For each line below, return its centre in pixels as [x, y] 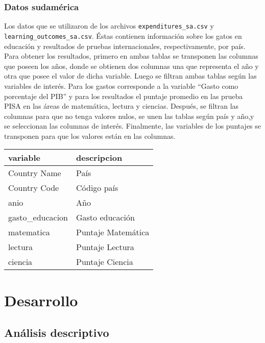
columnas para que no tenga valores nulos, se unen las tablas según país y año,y [129, 116]
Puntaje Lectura [105, 247]
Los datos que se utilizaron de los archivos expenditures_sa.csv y [109, 26]
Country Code [34, 188]
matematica [29, 232]
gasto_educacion [38, 217]
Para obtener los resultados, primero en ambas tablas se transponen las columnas [131, 56]
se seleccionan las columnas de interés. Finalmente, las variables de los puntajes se [133, 126]
